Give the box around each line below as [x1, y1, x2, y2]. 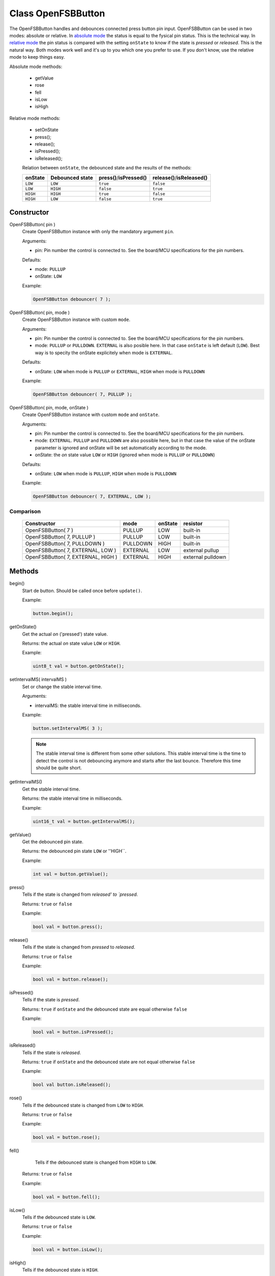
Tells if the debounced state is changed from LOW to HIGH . [22, 1102, 145, 1108]
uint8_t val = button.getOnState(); [33, 664, 125, 669]
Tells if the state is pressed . [22, 997, 80, 1003]
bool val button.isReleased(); [33, 1082, 112, 1088]
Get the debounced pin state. [22, 839, 84, 845]
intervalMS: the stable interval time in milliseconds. [35, 702, 142, 708]
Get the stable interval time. [22, 786, 80, 792]
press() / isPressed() [98, 174, 147, 181]
